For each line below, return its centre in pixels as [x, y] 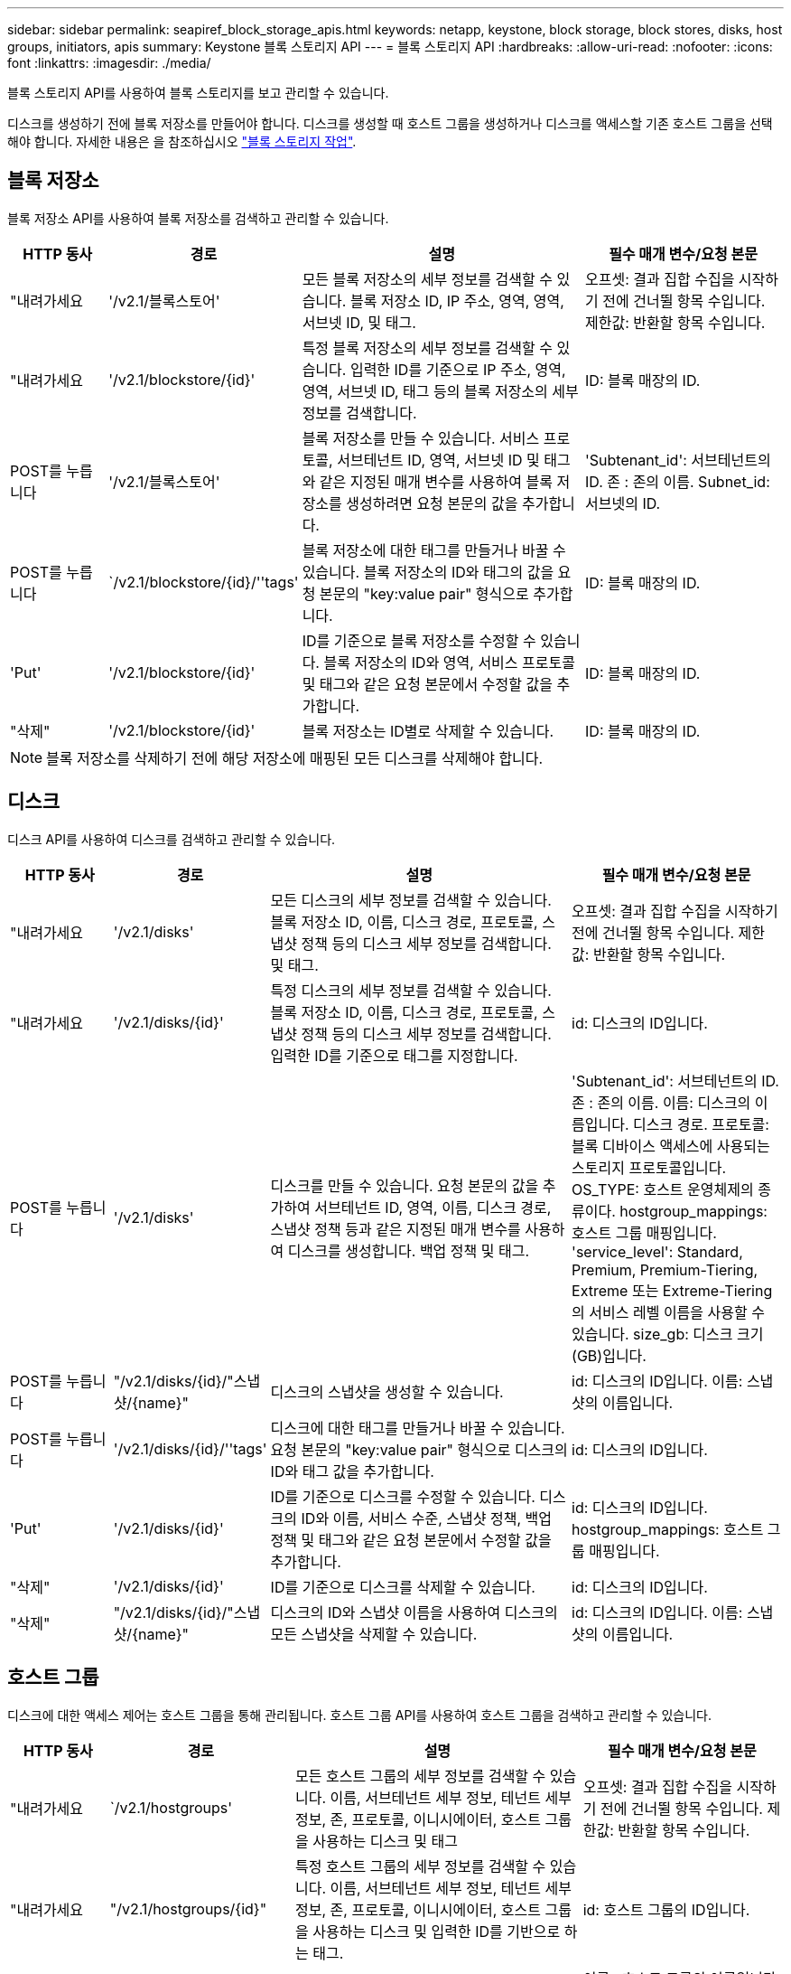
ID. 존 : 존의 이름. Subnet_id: [678, 481]
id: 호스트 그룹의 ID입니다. [666, 1909]
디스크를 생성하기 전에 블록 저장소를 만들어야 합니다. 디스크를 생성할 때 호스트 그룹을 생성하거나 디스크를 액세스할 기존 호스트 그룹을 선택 [390, 123]
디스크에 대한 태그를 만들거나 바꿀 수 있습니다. [418, 1428]
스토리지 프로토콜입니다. [649, 1167]
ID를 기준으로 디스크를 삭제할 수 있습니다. [403, 1587]
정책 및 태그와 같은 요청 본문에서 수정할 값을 [411, 1540]
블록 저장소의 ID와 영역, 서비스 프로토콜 [449, 662]
